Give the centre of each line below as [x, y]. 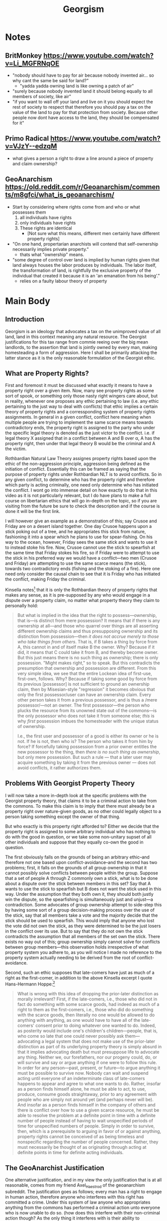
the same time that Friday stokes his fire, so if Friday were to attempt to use [82, 553]
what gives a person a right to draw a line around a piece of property [83, 158]
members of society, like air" [42, 96]
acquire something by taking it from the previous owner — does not [86, 762]
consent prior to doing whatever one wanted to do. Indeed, [96, 1025]
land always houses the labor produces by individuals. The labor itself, [84, 265]
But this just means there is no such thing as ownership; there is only [88, 658]
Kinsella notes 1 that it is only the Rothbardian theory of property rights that [81, 590]
